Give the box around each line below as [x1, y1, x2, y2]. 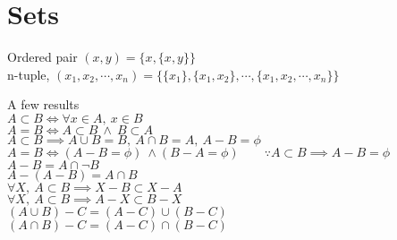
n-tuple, [7, 64, 50, 83]
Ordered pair [7, 47, 78, 66]
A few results [7, 95, 80, 114]
